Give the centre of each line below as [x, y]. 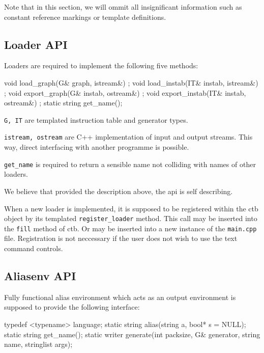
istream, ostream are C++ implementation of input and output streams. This [128, 137]
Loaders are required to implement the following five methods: [101, 65]
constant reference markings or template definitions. [85, 17]
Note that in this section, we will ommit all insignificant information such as [123, 7]
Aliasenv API [40, 276]
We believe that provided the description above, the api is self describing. [119, 191]
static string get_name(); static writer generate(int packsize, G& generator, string [132, 334]
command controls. [34, 248]
